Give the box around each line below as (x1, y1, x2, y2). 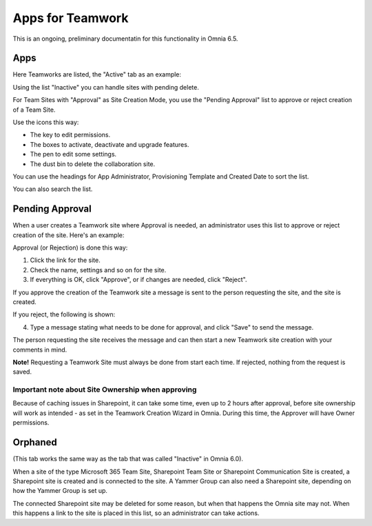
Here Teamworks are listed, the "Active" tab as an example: (12, 70, 182, 79)
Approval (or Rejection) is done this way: (12, 243, 128, 252)
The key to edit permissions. (30, 131, 111, 139)
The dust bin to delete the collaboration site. (30, 159, 156, 168)
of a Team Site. (12, 105, 56, 114)
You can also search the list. (12, 185, 93, 193)
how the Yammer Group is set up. (12, 487, 108, 495)
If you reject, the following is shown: (12, 310, 116, 318)
